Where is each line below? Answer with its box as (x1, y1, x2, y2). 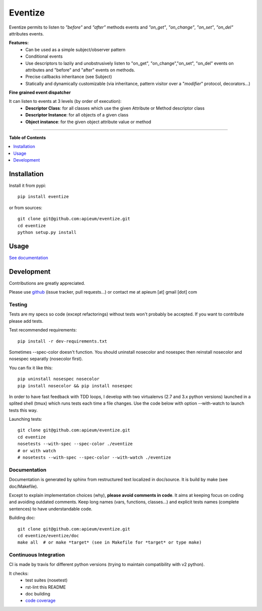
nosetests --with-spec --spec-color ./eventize (17, 441, 133, 446)
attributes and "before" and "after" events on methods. (25, 67, 135, 73)
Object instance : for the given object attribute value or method (25, 119, 151, 125)
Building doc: (9, 515, 35, 521)
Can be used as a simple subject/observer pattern (25, 47, 126, 52)
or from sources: (9, 204, 43, 211)
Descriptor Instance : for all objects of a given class (25, 112, 129, 118)
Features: (9, 40, 29, 46)
